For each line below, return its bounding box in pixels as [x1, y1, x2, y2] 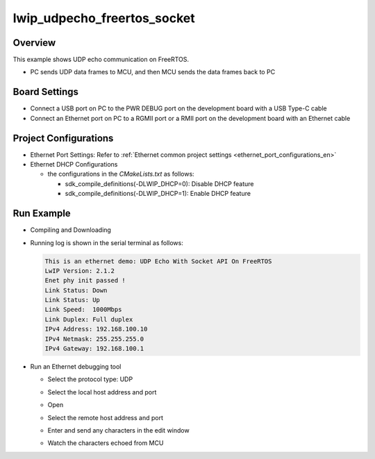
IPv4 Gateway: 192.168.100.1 [44, 344, 144, 353]
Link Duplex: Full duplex [44, 315, 133, 323]
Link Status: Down [44, 286, 108, 294]
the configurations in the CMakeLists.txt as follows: [47, 170, 194, 178]
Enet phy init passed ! [44, 276, 126, 285]
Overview [12, 37, 56, 49]
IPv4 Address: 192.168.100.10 [44, 325, 148, 333]
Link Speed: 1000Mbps [44, 306, 122, 314]
